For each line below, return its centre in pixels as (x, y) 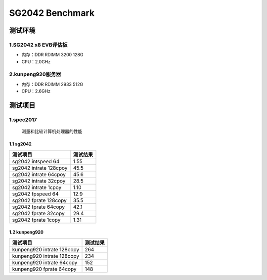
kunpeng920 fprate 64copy (44, 269)
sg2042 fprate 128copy (39, 200)
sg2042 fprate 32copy (38, 213)
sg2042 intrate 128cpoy (40, 168)
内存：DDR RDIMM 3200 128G (52, 55)
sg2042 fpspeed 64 (35, 194)
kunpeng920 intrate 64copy (45, 262)
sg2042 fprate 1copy (36, 220)
